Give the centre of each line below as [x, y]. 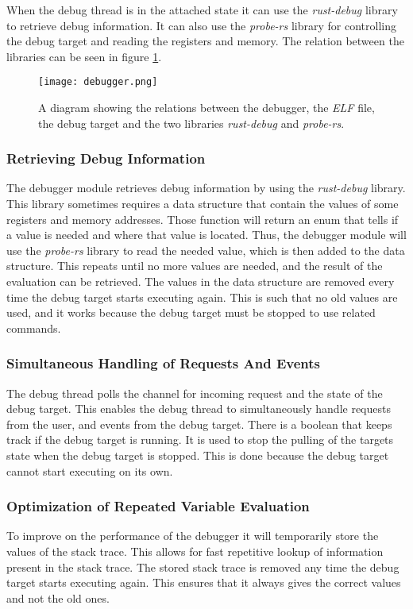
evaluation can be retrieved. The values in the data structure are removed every [201, 281]
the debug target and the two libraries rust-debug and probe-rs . [191, 123]
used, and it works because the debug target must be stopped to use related [191, 312]
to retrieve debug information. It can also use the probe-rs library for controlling [201, 25]
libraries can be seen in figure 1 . [84, 56]
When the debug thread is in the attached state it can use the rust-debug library [202, 10]
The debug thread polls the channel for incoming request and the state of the [195, 393]
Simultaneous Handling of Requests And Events [163, 363]
